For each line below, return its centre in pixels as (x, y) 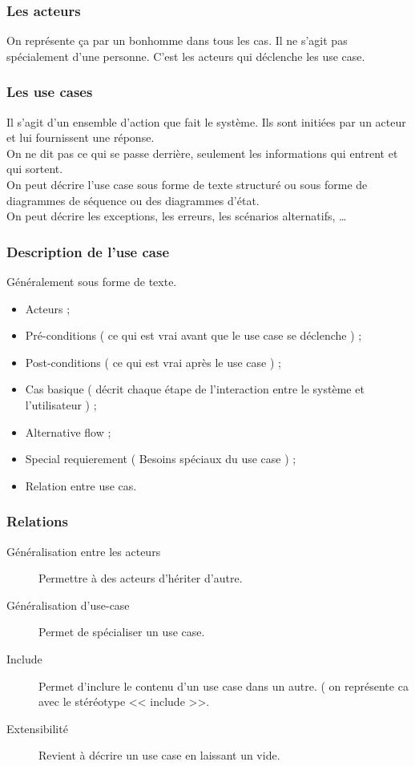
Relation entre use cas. (81, 485)
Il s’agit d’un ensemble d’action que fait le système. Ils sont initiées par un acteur (206, 121)
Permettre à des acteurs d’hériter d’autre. (141, 578)
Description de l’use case (88, 251)
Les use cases (50, 92)
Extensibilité (37, 728)
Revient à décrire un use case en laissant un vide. (159, 755)
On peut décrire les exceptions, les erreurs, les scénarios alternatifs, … (177, 216)
